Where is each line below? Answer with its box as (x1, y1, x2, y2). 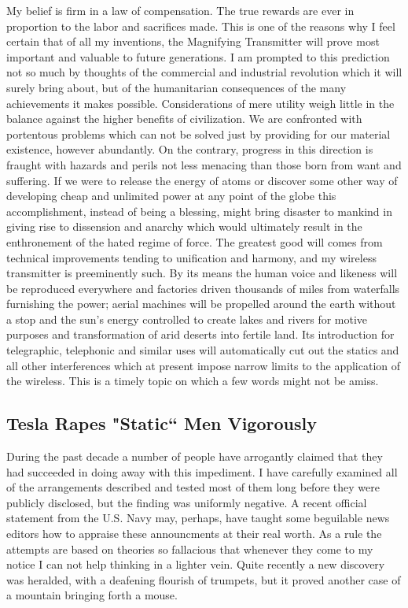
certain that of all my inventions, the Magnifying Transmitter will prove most (6, 33, 380, 50)
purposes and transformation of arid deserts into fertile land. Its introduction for (6, 326, 395, 343)
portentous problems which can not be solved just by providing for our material (6, 125, 391, 142)
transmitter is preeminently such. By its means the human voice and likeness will (6, 265, 398, 281)
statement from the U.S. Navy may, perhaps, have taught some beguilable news (6, 510, 390, 526)
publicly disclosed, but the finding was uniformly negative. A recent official (6, 494, 367, 510)
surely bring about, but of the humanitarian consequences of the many (6, 79, 347, 95)
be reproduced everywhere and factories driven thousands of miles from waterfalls (6, 280, 400, 296)
